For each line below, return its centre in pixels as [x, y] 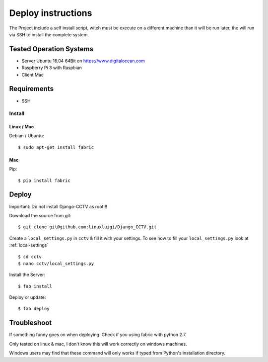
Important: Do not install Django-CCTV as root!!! [58, 206]
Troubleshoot [31, 323]
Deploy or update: [28, 297]
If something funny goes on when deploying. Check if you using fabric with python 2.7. [98, 335]
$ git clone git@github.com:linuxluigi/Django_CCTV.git [87, 227]
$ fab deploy [34, 309]
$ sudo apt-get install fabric [56, 147]
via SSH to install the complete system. [49, 34]
